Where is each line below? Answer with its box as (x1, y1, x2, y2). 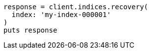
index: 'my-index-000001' (11, 11, 111, 18)
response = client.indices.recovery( (3, 3, 149, 11)
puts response (3, 26, 57, 34)
